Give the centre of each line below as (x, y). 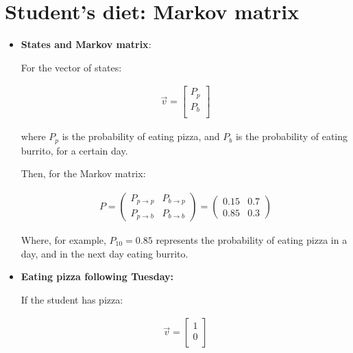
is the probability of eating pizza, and (141, 136)
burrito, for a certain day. (74, 150)
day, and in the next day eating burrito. (105, 253)
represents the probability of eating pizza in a (252, 240)
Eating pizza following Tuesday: (97, 276)
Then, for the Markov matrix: (83, 173)
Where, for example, (63, 240)
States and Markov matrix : (86, 44)
